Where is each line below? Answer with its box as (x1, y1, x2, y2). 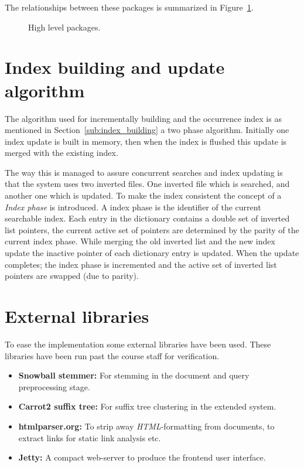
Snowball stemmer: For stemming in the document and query (18, 369, 250, 381)
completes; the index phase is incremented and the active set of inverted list (5, 258, 277, 270)
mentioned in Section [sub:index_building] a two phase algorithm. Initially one (5, 124, 289, 136)
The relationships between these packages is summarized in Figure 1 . (5, 1, 254, 13)
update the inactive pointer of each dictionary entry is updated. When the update (5, 247, 299, 259)
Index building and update (5, 55, 225, 79)
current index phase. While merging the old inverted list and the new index (5, 235, 275, 247)
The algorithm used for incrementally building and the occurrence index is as (5, 112, 282, 124)
